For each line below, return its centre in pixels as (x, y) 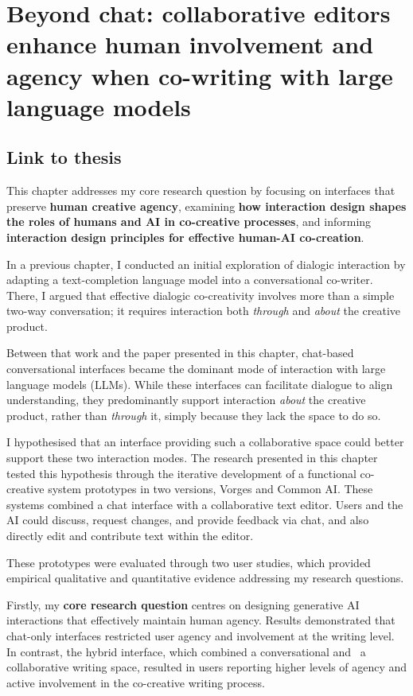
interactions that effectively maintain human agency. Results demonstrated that (201, 620)
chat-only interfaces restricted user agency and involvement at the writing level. (201, 635)
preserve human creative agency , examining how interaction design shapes (206, 206)
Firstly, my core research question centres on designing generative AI (183, 604)
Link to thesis (64, 157)
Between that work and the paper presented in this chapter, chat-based (180, 353)
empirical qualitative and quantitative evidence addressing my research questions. (205, 578)
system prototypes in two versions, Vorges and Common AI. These (210, 489)
